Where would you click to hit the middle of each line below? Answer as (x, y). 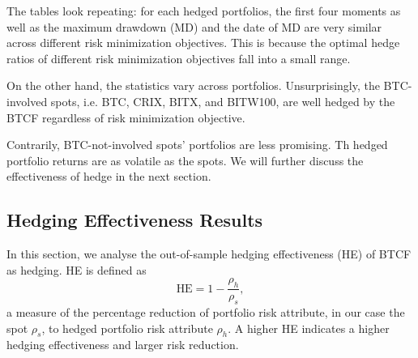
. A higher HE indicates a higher (309, 328)
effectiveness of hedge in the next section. (109, 176)
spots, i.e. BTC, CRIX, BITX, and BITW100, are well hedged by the (223, 101)
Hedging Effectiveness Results (135, 220)
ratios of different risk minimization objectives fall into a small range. (179, 58)
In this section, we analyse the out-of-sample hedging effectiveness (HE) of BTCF (209, 254)
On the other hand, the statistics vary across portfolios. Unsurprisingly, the (193, 85)
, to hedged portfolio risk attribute (127, 328)
